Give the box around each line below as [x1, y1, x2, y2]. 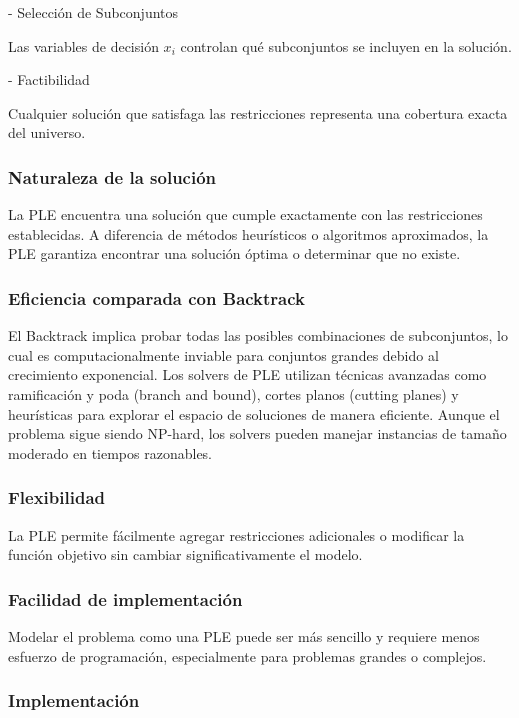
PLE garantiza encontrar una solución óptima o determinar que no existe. [8, 243, 461, 264]
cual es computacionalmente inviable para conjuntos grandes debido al [8, 344, 439, 365]
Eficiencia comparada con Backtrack [8, 285, 306, 310]
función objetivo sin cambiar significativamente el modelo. [8, 544, 363, 565]
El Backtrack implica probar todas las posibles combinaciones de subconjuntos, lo [8, 325, 508, 346]
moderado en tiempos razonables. [8, 442, 213, 463]
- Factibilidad [8, 69, 90, 90]
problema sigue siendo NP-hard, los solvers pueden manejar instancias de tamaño [8, 423, 507, 444]
